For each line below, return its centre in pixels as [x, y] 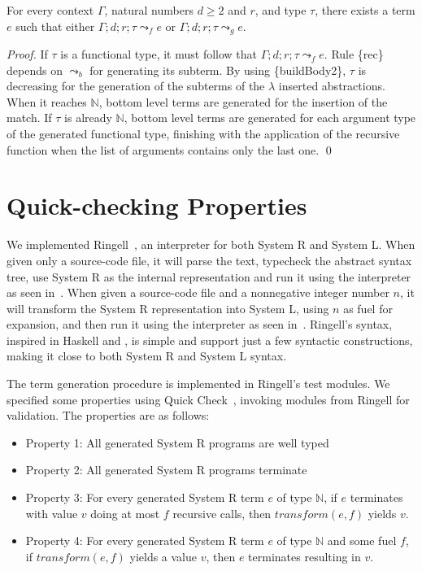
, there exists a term [365, 10]
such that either [55, 26]
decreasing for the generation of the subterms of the [136, 86]
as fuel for [368, 308]
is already [88, 118]
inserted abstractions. [332, 86]
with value [52, 513]
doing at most [125, 513]
